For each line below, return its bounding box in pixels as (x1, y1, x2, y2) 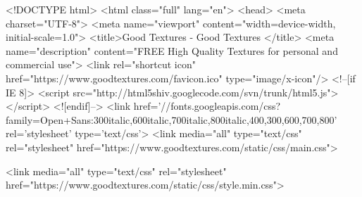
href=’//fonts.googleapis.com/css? (133, 99, 281, 113)
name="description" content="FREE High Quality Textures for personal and (6, 43, 338, 58)
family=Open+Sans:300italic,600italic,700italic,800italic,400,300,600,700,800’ (6, 112, 337, 127)
